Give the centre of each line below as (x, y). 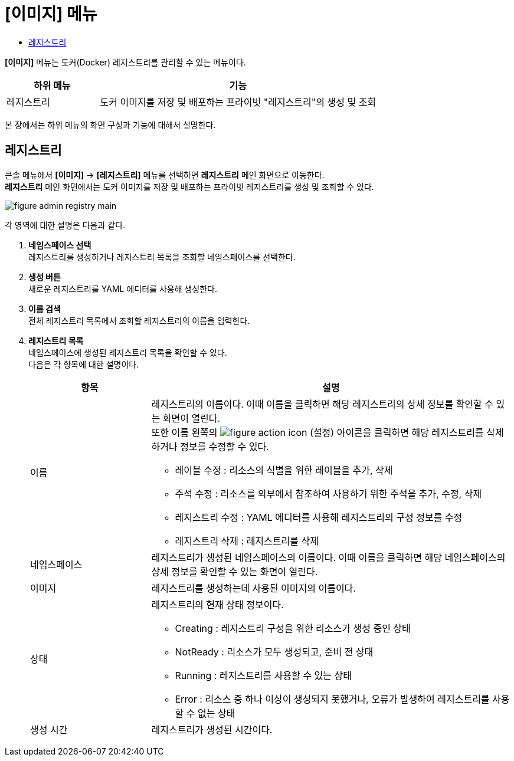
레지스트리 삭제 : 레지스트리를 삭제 (247, 541)
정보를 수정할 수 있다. (225, 446)
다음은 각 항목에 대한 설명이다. (84, 364)
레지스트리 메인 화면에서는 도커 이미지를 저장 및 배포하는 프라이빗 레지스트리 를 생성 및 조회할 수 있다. (189, 186)
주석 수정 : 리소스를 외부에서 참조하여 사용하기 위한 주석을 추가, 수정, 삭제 (328, 493)
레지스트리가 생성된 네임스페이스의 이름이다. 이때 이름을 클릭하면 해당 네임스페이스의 (328, 557)
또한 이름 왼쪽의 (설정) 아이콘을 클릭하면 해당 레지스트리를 (317, 432)
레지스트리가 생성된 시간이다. (212, 729)
